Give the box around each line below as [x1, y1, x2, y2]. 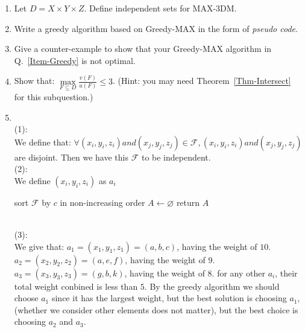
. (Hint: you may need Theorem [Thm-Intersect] [113, 74, 291, 87]
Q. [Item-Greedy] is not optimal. [14, 54, 136, 66]
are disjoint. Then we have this [14, 150, 128, 163]
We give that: [14, 240, 64, 252]
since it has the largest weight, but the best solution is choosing [51, 292, 287, 304]
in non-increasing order [60, 196, 145, 208]
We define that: [14, 135, 71, 148]
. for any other [212, 266, 265, 279]
